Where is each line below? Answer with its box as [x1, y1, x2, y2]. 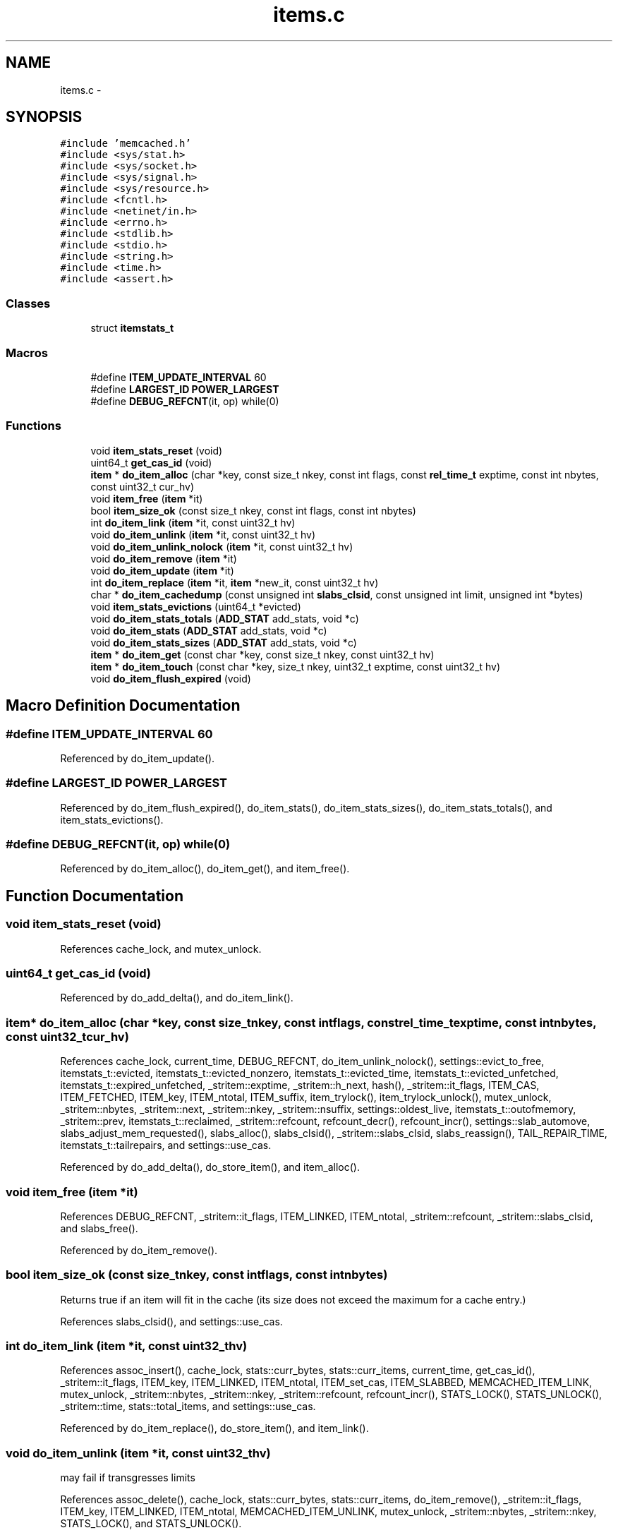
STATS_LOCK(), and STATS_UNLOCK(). [60, 1517, 242, 1530]
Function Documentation [6, 886, 183, 905]
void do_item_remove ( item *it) [90, 552, 237, 565]
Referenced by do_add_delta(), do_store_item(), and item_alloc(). [60, 1161, 360, 1174]
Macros [6, 345, 48, 360]
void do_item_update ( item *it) [90, 564, 234, 577]
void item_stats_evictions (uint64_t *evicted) [90, 600, 301, 613]
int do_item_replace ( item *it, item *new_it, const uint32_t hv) [90, 576, 379, 589]
